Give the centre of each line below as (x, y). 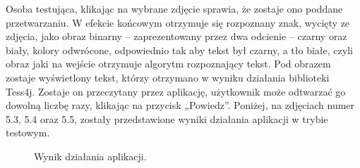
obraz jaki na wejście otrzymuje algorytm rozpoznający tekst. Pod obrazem (168, 64)
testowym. (28, 133)
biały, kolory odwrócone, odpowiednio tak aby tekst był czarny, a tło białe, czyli (179, 50)
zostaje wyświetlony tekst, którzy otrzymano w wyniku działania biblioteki (168, 77)
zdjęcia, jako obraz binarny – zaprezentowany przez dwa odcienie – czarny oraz (176, 36)
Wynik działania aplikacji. (90, 156)
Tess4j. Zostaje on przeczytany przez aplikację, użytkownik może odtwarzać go (176, 91)
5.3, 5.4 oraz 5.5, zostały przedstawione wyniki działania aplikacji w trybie (167, 118)
